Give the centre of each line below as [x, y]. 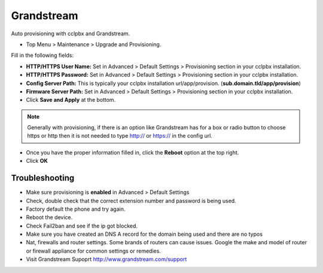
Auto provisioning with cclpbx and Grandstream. [71, 34]
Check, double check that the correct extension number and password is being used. [131, 201]
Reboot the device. [49, 217]
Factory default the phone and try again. [76, 209]
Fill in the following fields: [42, 55]
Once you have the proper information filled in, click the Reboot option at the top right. [132, 152]
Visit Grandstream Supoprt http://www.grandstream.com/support [106, 259]
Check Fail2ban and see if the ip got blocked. [82, 226]
